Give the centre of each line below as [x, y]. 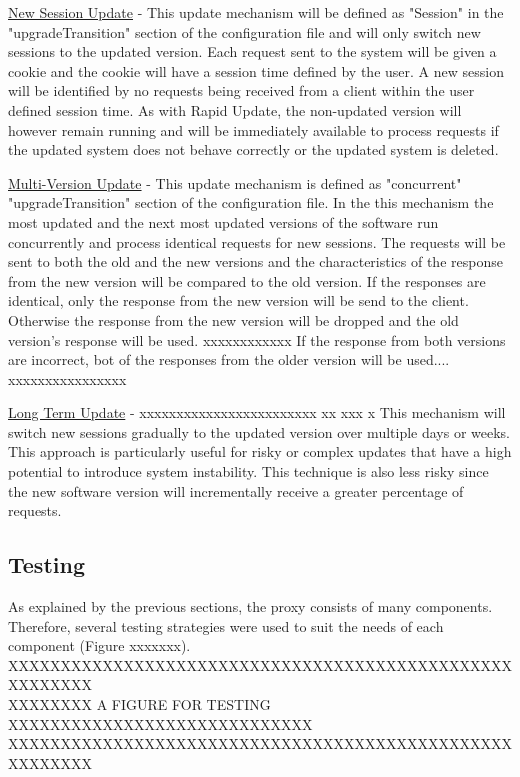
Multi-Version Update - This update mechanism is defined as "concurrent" [235, 182]
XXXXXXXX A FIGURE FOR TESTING [139, 704]
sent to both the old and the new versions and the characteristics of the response [255, 261]
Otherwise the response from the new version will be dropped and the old [233, 319]
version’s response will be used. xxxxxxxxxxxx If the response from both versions [257, 339]
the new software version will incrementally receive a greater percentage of [236, 490]
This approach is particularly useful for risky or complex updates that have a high [260, 451]
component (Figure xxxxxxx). [99, 645]
